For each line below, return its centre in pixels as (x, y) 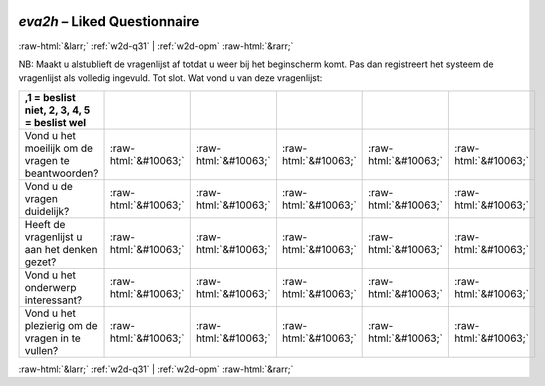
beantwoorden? (61, 173)
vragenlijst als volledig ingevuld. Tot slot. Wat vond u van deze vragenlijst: (170, 78)
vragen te (47, 160)
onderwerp (50, 287)
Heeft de (45, 224)
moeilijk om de (59, 148)
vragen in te (53, 338)
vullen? (41, 350)
